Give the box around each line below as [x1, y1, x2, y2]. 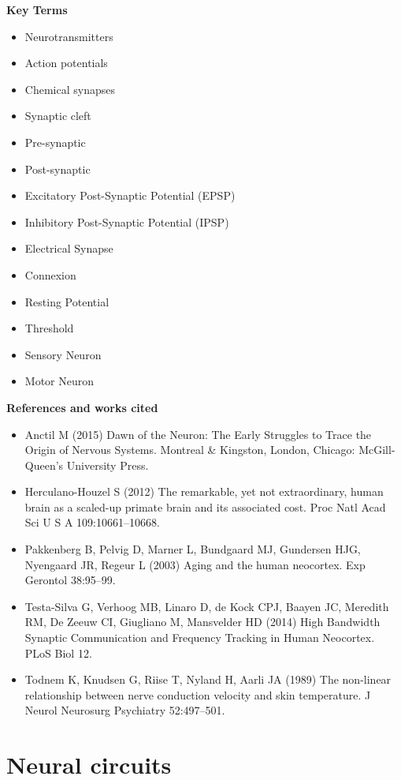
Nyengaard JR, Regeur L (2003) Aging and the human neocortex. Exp [24, 556, 366, 572]
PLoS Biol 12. [24, 644, 92, 661]
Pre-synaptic [24, 133, 86, 150]
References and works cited [6, 399, 158, 415]
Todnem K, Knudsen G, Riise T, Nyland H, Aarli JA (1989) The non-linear [24, 671, 392, 688]
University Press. [66, 456, 149, 473]
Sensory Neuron [24, 346, 102, 362]
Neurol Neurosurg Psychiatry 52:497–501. [24, 702, 225, 718]
